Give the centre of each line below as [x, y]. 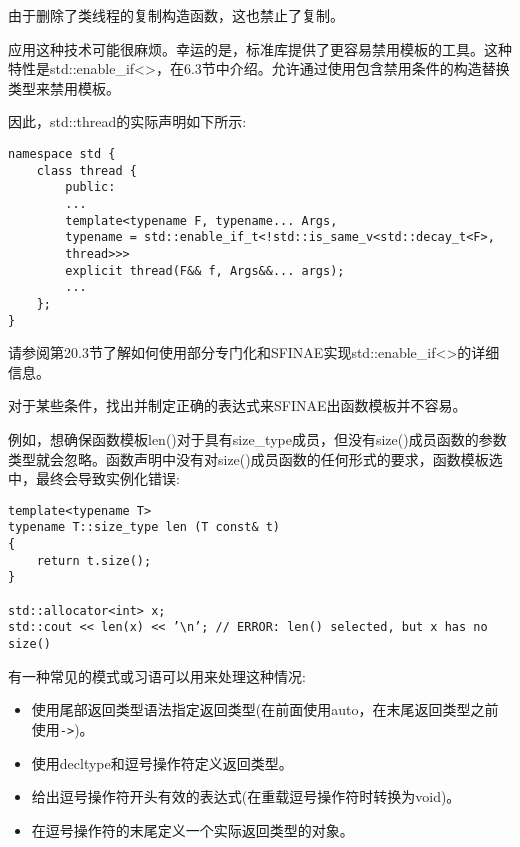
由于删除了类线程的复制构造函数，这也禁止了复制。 [176, 15]
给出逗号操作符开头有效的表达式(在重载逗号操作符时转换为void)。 [246, 796]
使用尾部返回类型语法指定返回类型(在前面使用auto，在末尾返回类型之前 [265, 709]
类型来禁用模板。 [64, 87]
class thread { [86, 170]
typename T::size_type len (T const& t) [144, 527]
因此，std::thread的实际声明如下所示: [127, 121]
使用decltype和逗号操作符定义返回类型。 [162, 762]
